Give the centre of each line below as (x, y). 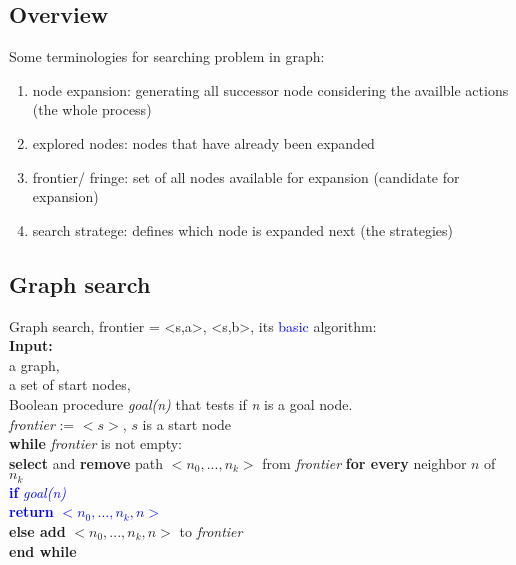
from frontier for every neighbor (364, 462)
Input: (31, 345)
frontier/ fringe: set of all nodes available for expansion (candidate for (246, 176)
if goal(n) (38, 491)
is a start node (187, 423)
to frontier (211, 530)
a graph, (34, 364)
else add (37, 530)
